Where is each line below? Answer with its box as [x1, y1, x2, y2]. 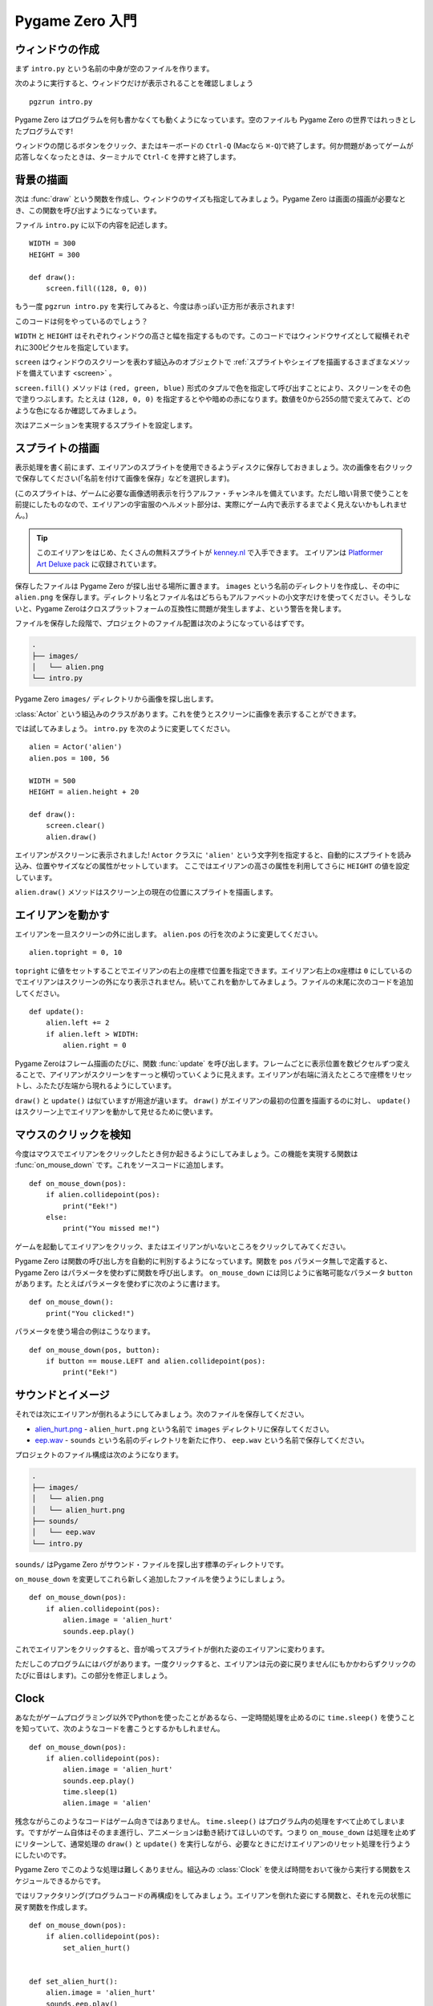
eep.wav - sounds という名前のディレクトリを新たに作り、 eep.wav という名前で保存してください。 [34, 1435, 369, 1444]
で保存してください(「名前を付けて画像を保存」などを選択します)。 [14, 473, 234, 483]
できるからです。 [49, 1876, 105, 1886]
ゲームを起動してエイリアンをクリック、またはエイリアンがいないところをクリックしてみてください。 [14, 1241, 350, 1251]
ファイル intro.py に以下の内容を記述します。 [14, 221, 172, 230]
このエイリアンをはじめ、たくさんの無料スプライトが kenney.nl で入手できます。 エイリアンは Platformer [36, 548, 383, 558]
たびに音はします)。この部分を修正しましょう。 [14, 1670, 172, 1680]
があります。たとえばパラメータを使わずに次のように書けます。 [14, 1278, 225, 1288]
